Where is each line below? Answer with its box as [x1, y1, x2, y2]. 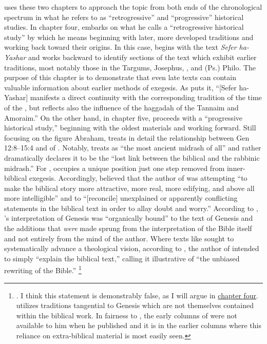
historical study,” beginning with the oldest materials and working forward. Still [4, 122, 256, 133]
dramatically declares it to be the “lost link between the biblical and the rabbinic [4, 152, 260, 163]
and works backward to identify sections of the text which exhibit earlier [28, 51, 257, 62]
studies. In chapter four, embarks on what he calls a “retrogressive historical [4, 22, 244, 32]
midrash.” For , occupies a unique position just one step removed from [4, 162, 225, 173]
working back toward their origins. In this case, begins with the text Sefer [4, 42, 237, 52]
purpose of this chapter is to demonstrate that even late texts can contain [4, 72, 236, 83]
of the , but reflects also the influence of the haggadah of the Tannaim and [4, 102, 239, 112]
